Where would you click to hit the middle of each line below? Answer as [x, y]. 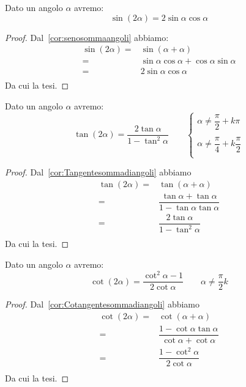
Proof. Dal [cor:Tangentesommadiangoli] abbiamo [98, 172]
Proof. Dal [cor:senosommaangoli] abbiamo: [87, 37]
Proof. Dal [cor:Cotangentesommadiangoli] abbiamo [102, 304]
